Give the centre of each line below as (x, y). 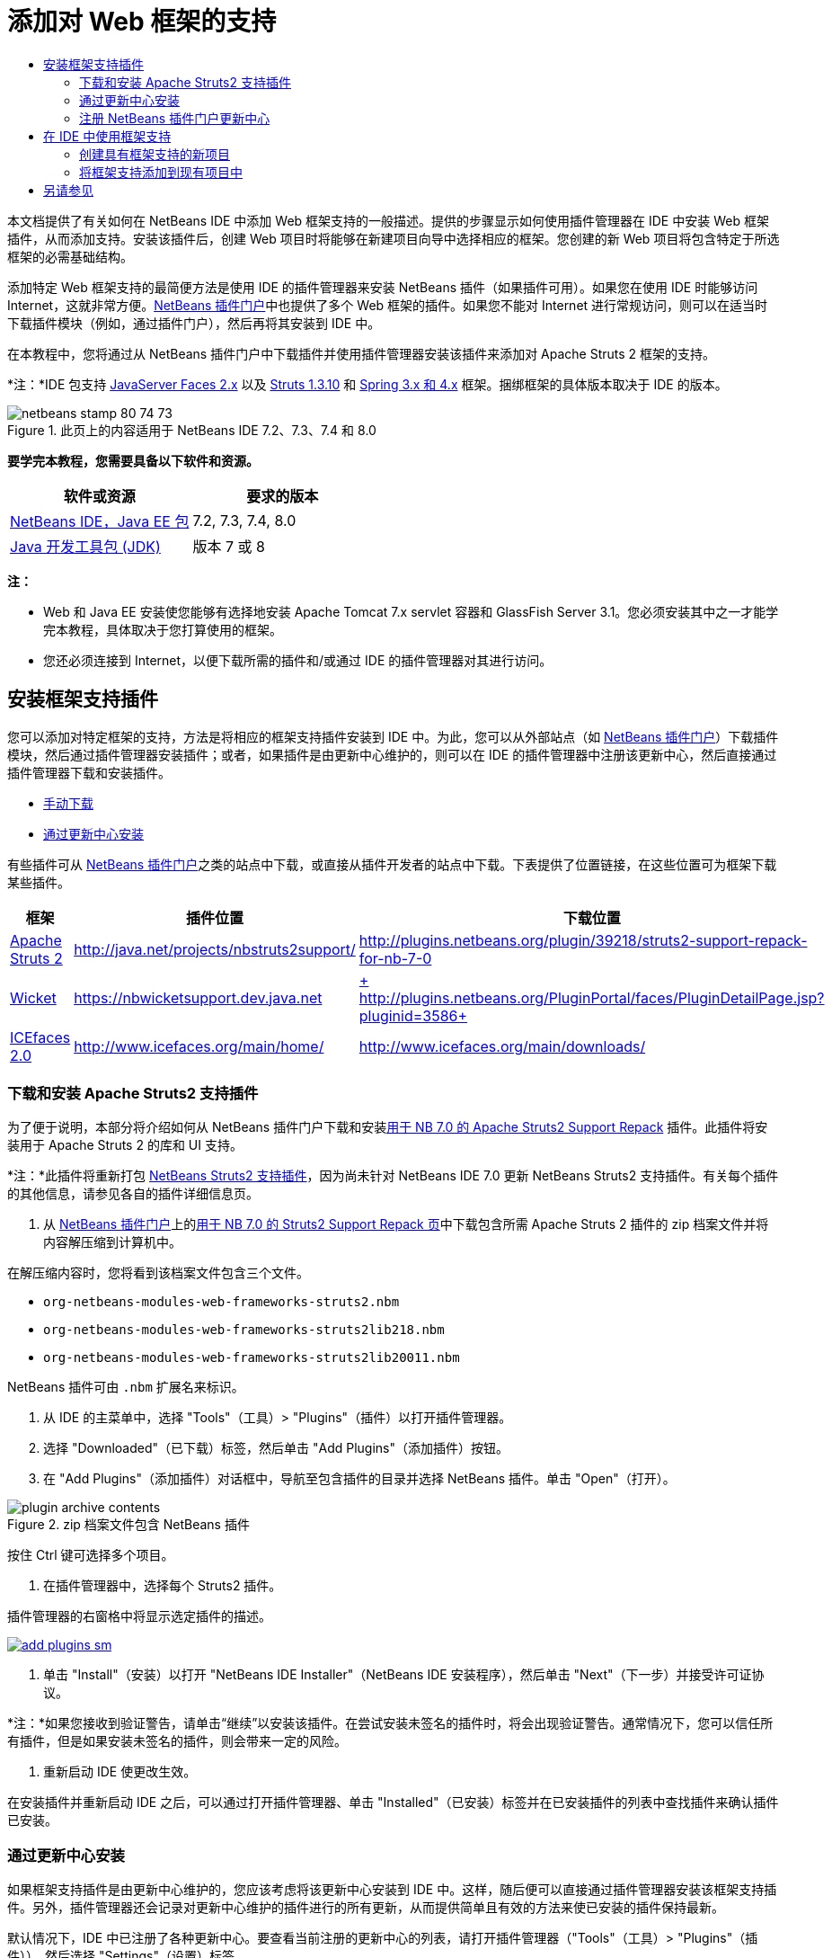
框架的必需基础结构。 (70, 256)
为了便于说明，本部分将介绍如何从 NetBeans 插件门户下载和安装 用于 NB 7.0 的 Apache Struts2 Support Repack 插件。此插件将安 (388, 1127)
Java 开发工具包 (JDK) (85, 546)
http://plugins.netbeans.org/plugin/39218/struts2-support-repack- (583, 940)
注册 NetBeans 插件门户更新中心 (175, 118)
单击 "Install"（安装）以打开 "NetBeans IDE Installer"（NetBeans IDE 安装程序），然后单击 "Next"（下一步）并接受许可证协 (404, 1675)
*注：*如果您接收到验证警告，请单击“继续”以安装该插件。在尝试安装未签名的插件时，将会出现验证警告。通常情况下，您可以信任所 (390, 1723)
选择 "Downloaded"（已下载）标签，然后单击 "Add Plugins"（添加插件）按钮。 (276, 1448)
